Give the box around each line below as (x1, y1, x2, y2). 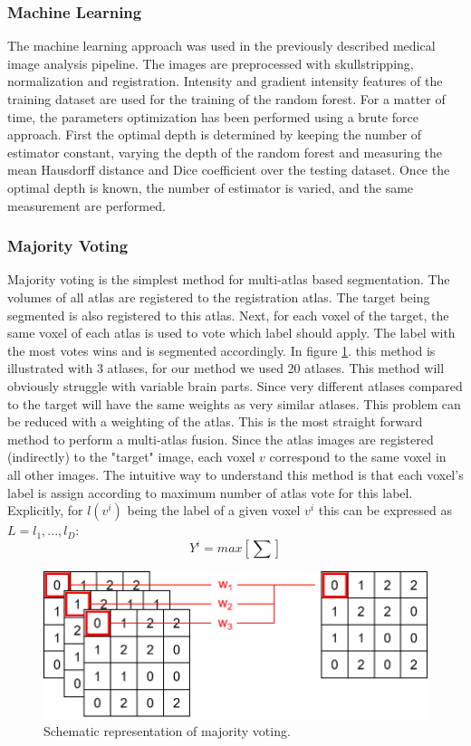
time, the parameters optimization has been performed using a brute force (7, 107, 418, 126)
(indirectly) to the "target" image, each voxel (7, 447, 255, 466)
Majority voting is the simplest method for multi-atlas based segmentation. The (7, 270, 450, 289)
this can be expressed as (318, 501, 453, 520)
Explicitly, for (7, 501, 83, 520)
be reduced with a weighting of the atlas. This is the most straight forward (7, 412, 423, 431)
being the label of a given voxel (127, 501, 301, 520)
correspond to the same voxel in (269, 447, 447, 466)
